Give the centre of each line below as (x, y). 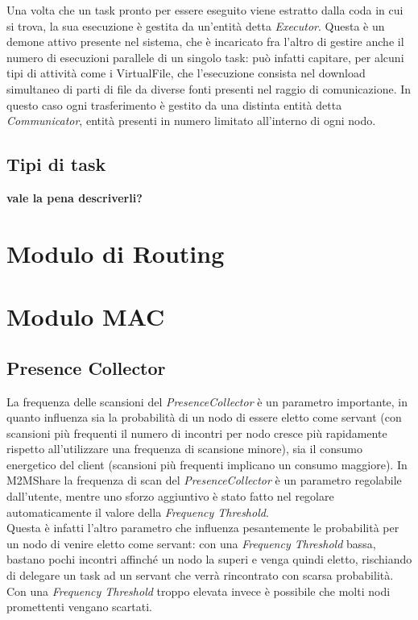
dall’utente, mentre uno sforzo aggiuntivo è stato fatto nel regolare (170, 496)
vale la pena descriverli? (74, 197)
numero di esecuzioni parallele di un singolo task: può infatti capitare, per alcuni (205, 57)
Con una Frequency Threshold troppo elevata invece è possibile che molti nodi (199, 591)
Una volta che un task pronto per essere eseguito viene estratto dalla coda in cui (205, 10)
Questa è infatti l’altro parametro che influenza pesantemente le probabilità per (203, 528)
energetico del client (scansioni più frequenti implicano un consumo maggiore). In (207, 464)
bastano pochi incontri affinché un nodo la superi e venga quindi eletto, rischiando (209, 559)
